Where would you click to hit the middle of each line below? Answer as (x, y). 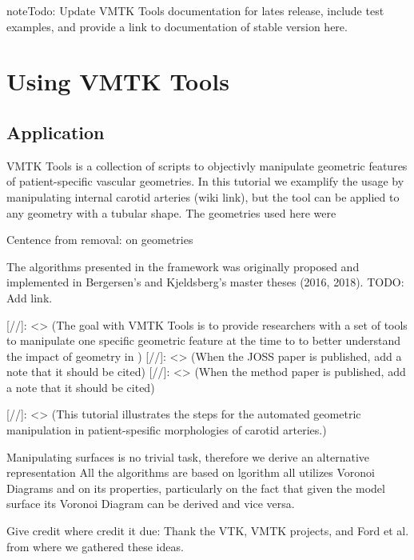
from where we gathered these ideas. (95, 546)
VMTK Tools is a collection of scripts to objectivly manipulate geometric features (207, 165)
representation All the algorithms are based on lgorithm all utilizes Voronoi (191, 472)
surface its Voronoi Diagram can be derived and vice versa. (151, 504)
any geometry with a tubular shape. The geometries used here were (171, 212)
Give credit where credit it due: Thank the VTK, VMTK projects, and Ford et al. (208, 531)
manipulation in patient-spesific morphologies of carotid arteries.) (167, 430)
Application (56, 132)
